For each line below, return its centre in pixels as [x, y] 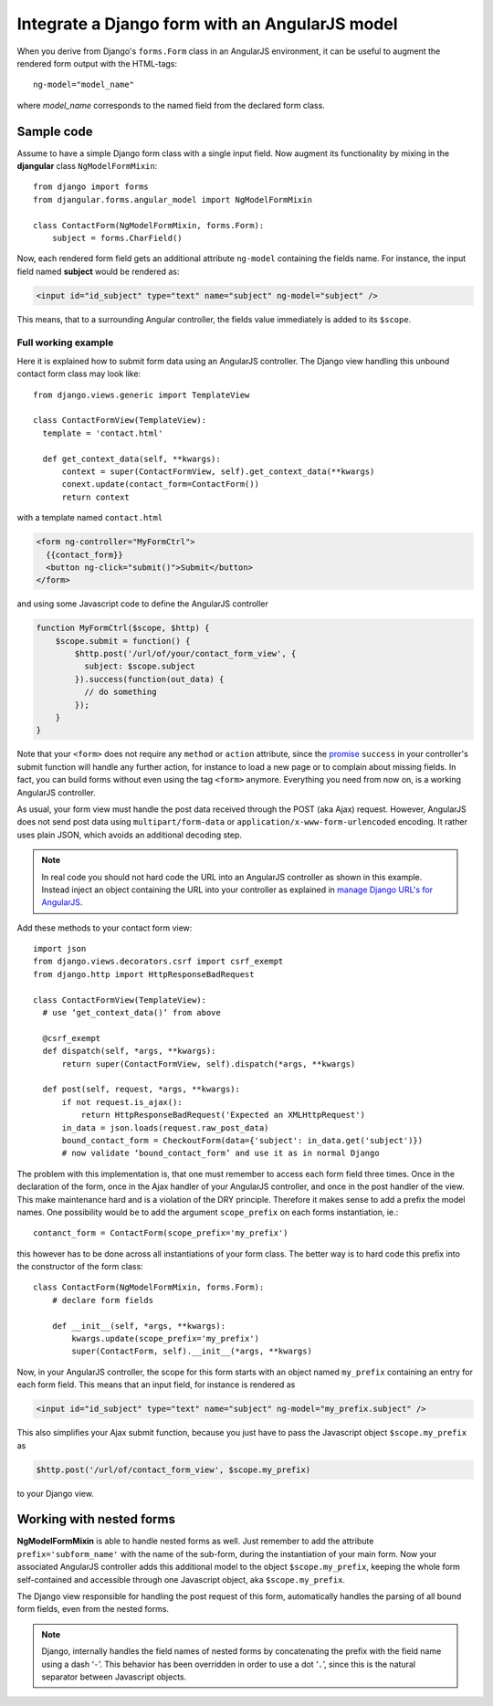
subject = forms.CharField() [117, 238]
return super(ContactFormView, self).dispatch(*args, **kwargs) [209, 1064]
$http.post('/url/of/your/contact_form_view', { [185, 654]
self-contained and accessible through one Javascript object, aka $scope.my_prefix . [181, 1579]
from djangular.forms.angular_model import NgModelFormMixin [173, 200]
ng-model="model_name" [84, 85]
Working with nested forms [96, 1519]
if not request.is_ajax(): [122, 1102]
